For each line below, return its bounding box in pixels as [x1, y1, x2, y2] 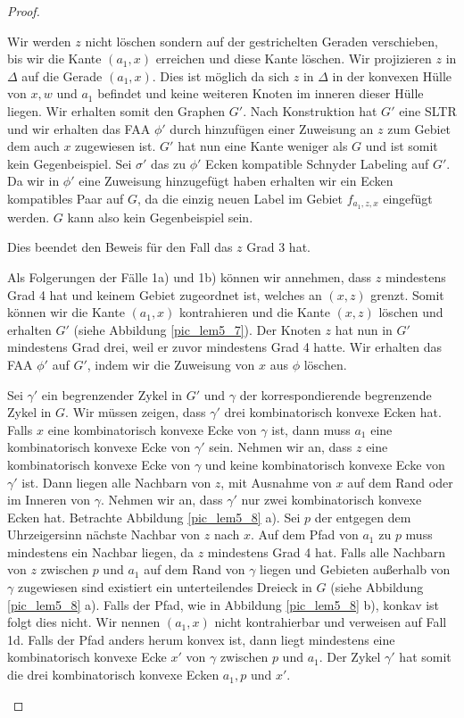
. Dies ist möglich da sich [152, 66, 290, 85]
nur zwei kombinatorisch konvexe [241, 490, 422, 509]
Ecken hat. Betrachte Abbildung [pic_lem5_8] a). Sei [7, 507, 301, 526]
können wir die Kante [7, 303, 125, 321]
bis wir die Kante [7, 49, 102, 68]
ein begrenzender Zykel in [41, 385, 183, 404]
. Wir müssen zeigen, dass [65, 403, 206, 422]
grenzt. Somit [370, 285, 444, 304]
